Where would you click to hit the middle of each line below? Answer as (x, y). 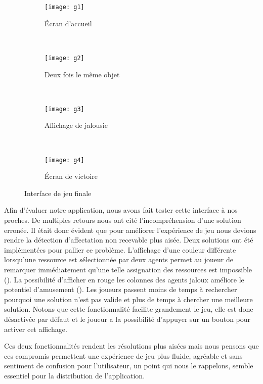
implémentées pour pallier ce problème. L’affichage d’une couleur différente (120, 249)
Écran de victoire (71, 176)
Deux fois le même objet (82, 74)
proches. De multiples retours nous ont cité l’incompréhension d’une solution (123, 220)
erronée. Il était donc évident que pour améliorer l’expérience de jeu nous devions (130, 230)
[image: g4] (64, 160)
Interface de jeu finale (58, 193)
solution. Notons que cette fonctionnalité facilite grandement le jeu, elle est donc (129, 309)
